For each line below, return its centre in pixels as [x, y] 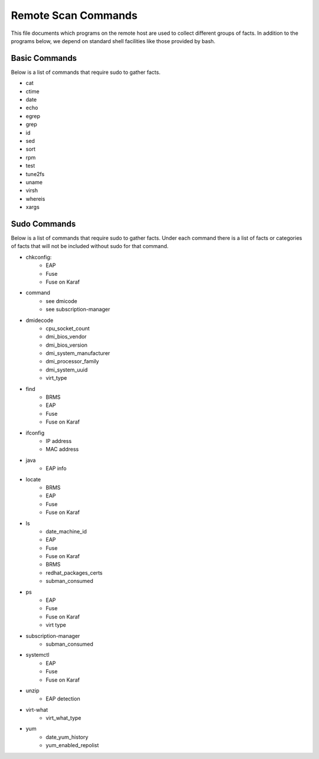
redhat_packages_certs [74, 572]
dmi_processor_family [72, 361]
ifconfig [35, 433]
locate [33, 479]
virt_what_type [64, 718]
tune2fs [35, 174]
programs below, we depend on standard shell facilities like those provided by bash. [113, 41]
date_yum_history [67, 737]
